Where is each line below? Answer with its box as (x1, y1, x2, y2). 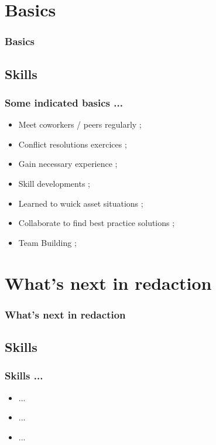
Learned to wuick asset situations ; (18, 197, 143, 209)
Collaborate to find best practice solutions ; (18, 217, 175, 229)
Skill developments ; (18, 177, 90, 189)
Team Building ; (18, 236, 77, 248)
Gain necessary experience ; (18, 158, 118, 170)
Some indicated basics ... (5, 95, 123, 109)
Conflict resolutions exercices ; (18, 138, 127, 150)
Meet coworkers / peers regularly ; (18, 118, 142, 131)
